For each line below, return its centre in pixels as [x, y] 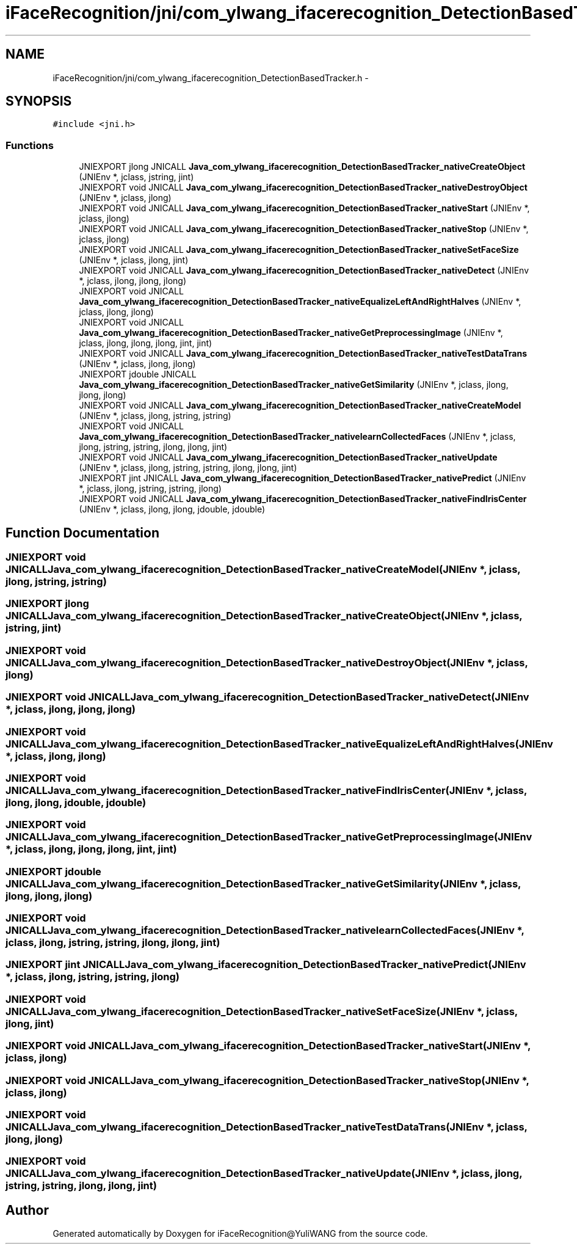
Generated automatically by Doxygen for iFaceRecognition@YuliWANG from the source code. [240, 1234]
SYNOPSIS [39, 101]
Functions [30, 145]
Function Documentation [82, 533]
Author [27, 1210]
